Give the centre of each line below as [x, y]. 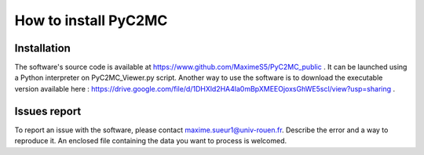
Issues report [48, 111]
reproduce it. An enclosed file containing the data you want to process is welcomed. [151, 141]
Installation [42, 48]
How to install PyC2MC [91, 20]
